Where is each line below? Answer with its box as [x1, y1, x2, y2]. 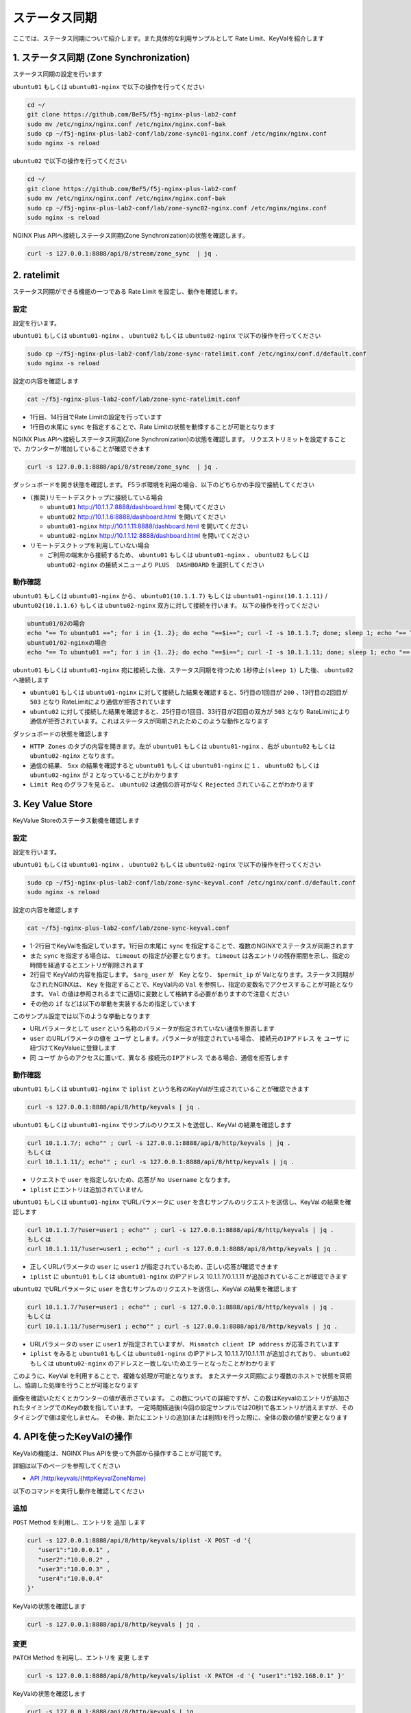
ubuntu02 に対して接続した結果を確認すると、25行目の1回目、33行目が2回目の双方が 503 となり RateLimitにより [29, 707, 351, 715]
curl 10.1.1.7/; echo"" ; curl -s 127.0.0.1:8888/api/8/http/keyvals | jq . [27, 1139, 291, 1147]
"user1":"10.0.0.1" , [38, 1546, 111, 1554]
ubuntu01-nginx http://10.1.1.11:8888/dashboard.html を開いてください [47, 521, 249, 530]
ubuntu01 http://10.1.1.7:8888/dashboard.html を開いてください [47, 503, 226, 511]
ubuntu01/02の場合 [27, 620, 86, 628]
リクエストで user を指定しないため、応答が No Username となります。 [29, 1176, 234, 1184]
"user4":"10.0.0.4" [38, 1575, 103, 1583]
